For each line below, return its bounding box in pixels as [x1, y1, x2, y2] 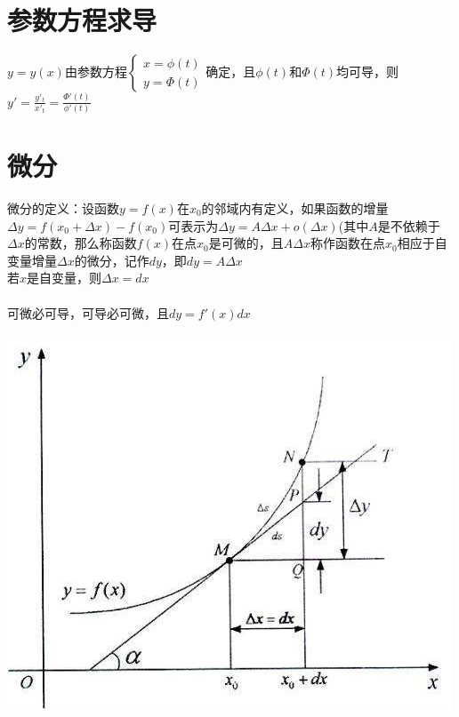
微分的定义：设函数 [7, 199, 119, 217]
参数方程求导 [7, 2, 157, 38]
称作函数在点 [310, 234, 385, 252]
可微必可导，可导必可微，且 [7, 303, 169, 322]
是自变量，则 [27, 268, 102, 287]
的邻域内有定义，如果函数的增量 [201, 199, 389, 217]
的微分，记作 [74, 251, 149, 269]
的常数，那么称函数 [24, 234, 137, 252]
